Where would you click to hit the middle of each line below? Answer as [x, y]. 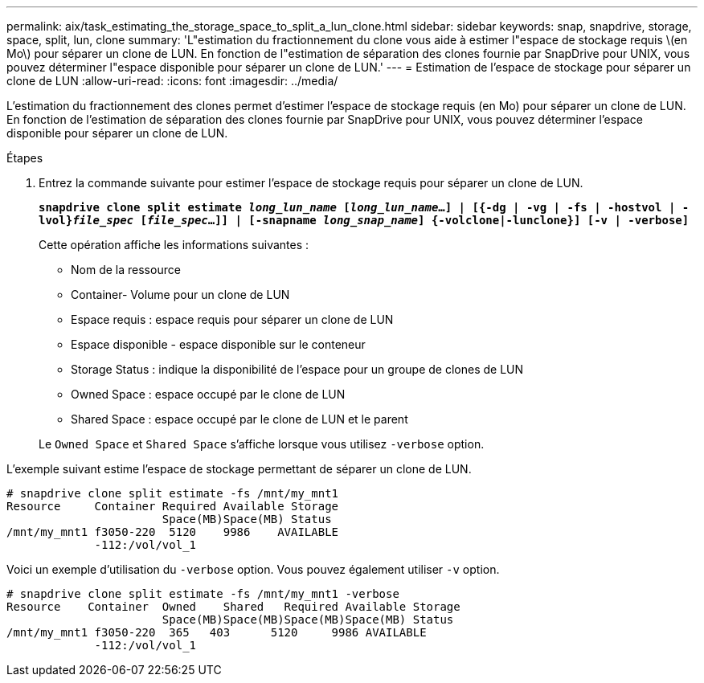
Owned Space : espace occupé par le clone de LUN [208, 394]
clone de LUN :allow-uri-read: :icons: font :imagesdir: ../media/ [172, 81]
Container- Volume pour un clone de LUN [180, 294]
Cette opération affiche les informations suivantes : [174, 245]
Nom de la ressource [126, 270]
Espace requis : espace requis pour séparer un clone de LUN [232, 319]
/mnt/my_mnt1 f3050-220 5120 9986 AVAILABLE [173, 532]
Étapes [25, 158]
